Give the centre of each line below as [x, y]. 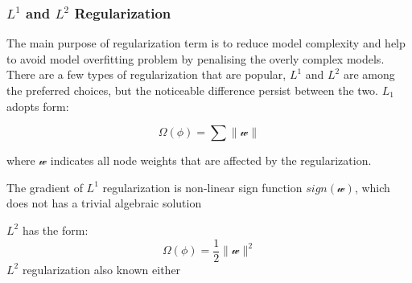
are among [369, 74]
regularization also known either [101, 269]
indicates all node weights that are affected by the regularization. [211, 160]
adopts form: [38, 106]
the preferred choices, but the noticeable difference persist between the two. [192, 90]
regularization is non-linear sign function [202, 187]
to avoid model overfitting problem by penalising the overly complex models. [196, 58]
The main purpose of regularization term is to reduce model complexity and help [206, 43]
